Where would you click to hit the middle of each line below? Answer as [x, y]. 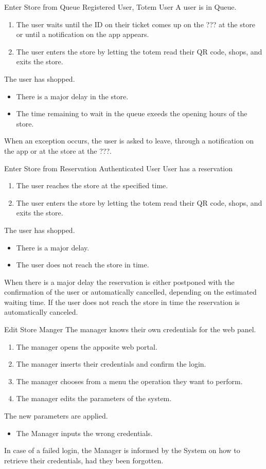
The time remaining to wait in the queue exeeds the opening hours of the [132, 113]
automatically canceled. [41, 312]
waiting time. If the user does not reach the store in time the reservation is [122, 302]
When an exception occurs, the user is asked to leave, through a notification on [129, 141]
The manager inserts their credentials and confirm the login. [111, 364]
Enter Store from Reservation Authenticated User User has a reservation [119, 168]
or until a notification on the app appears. [83, 34]
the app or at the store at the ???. [58, 150]
